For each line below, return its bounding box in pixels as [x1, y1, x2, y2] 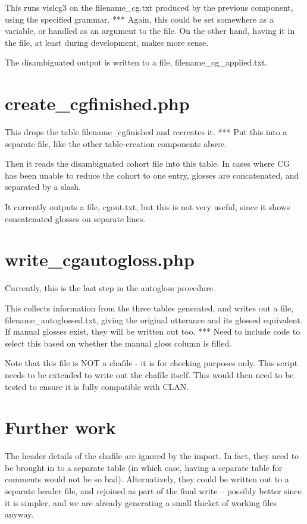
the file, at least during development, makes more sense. [5, 36, 209, 48]
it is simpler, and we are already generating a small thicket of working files [5, 496, 277, 509]
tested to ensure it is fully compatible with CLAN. [5, 380, 189, 392]
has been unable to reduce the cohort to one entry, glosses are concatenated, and [5, 169, 299, 181]
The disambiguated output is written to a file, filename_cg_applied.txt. [5, 56, 268, 68]
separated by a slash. [5, 180, 81, 193]
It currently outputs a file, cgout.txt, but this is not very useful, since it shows [5, 201, 290, 213]
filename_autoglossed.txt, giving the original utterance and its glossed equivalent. [5, 313, 303, 326]
